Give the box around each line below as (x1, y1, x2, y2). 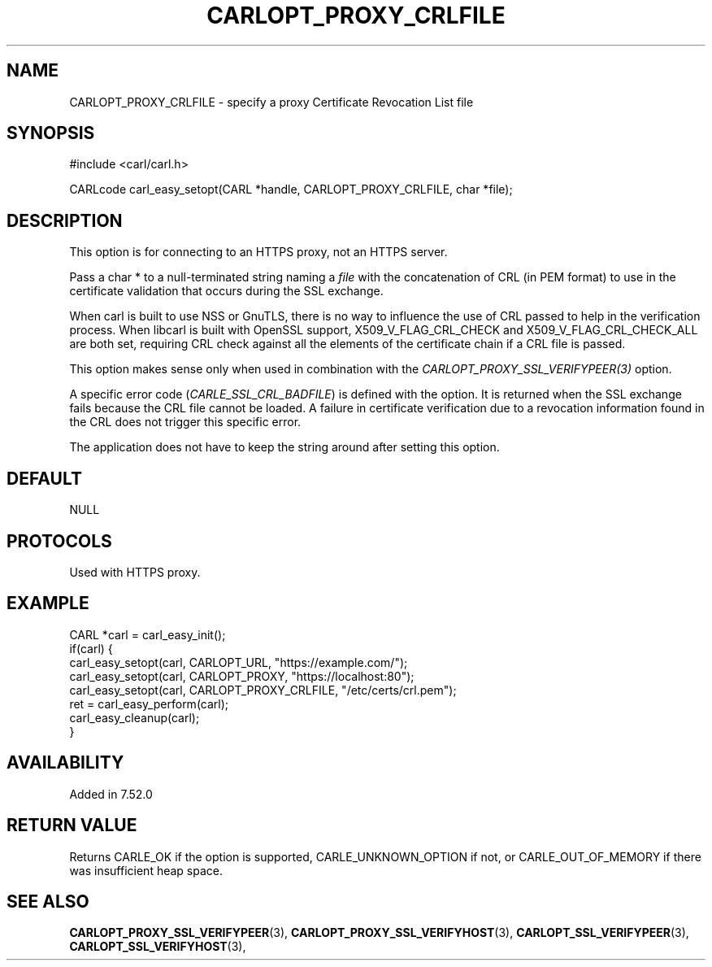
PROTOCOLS (7, 530, 112, 551)
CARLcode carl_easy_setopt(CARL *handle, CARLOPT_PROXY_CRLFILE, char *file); (69, 182, 513, 197)
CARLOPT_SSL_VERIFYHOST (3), (69, 939, 246, 954)
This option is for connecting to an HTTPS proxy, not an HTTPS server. (69, 245, 448, 259)
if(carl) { (69, 641, 113, 656)
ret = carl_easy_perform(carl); (69, 696, 229, 711)
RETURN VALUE (7, 815, 137, 836)
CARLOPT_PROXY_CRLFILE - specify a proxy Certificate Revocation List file (69, 94, 474, 109)
